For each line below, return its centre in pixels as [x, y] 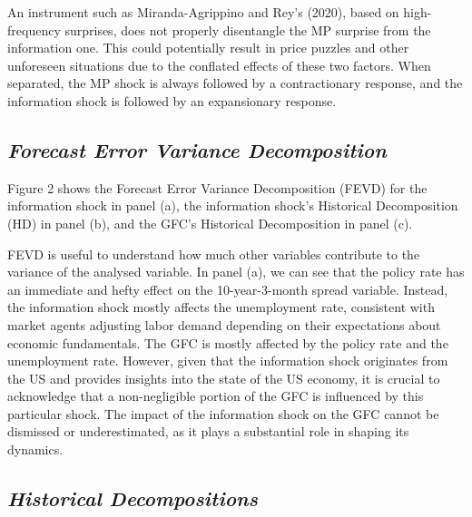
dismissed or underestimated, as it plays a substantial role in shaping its [208, 431]
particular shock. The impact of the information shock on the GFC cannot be [223, 413]
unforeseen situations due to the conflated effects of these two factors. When [219, 65]
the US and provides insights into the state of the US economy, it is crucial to [224, 378]
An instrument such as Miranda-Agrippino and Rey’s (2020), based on [203, 12]
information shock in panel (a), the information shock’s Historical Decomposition [233, 205]
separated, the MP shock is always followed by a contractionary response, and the [235, 83]
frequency [34, 29]
